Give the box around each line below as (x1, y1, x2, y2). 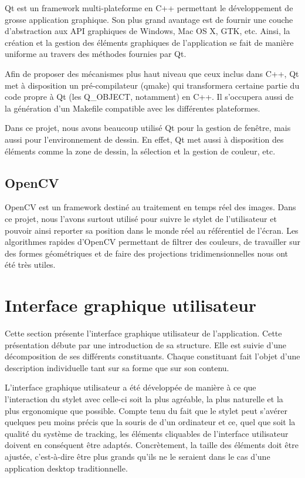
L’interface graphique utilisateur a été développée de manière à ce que (5, 381, 256, 393)
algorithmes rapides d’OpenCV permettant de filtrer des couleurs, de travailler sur (5, 235, 300, 248)
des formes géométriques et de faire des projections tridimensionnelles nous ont (5, 247, 288, 259)
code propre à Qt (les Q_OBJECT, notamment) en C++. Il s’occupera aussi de (5, 90, 294, 103)
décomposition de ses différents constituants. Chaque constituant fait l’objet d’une (5, 350, 300, 362)
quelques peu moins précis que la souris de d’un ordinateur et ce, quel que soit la (5, 416, 296, 428)
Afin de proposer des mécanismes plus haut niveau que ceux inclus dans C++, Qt (5, 67, 299, 79)
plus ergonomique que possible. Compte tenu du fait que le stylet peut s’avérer (5, 404, 287, 416)
